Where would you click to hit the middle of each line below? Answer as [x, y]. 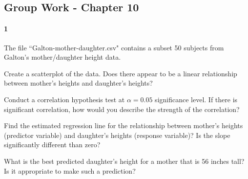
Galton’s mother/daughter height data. [62, 57]
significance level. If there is [196, 99]
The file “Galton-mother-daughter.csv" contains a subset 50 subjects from [114, 47]
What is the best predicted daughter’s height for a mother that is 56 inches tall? [124, 161]
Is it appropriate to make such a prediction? [70, 170]
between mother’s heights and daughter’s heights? [78, 83]
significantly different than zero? [52, 145]
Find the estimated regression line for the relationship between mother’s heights [124, 125]
